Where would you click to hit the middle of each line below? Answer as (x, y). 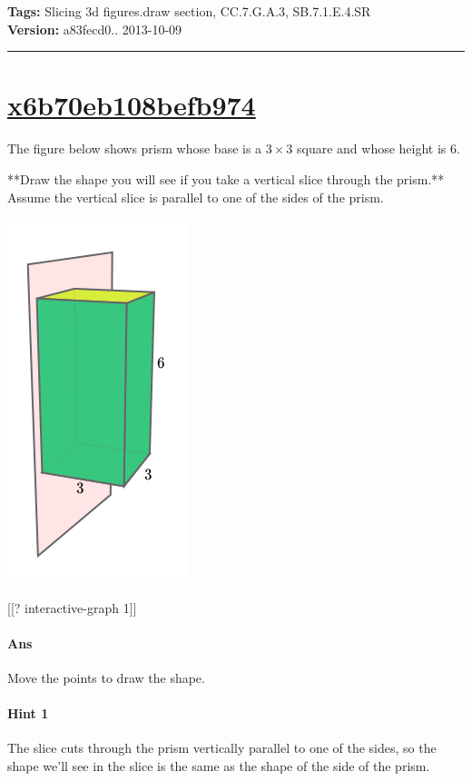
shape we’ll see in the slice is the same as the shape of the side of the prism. (219, 766)
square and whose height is (371, 148)
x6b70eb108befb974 (132, 105)
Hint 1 (28, 713)
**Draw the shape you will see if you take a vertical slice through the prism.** (226, 178)
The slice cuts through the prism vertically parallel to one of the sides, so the (222, 748)
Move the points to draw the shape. (106, 678)
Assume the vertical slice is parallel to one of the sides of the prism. (196, 197)
